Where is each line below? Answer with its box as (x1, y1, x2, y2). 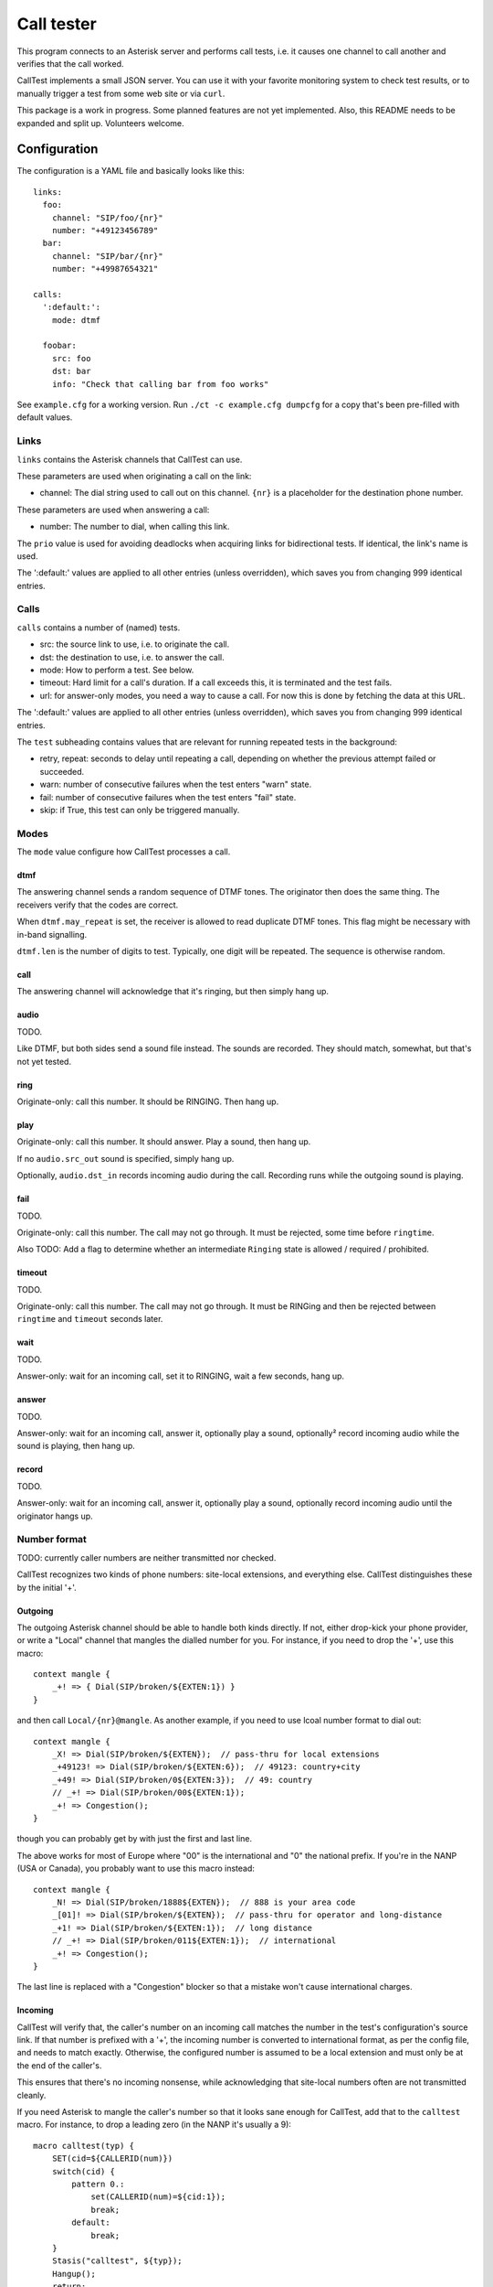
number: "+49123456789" (51, 225, 159, 235)
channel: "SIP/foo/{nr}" (51, 212, 163, 223)
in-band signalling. (16, 929, 88, 939)
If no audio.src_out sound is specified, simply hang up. (16, 1153, 235, 1164)
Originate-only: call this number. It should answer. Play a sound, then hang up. (16, 1136, 311, 1147)
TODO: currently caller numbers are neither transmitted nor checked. (16, 1552, 277, 1563)
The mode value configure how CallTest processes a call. (16, 846, 231, 857)
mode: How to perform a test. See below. (39, 664, 194, 676)
